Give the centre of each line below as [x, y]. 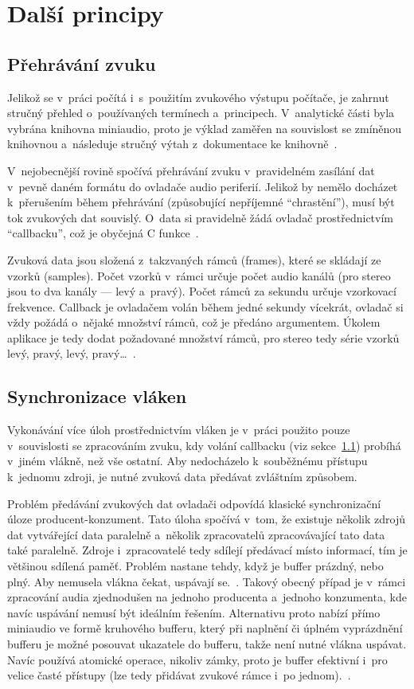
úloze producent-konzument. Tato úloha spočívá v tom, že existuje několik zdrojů [206, 519]
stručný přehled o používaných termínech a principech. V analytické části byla [201, 113]
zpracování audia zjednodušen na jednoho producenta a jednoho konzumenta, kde [207, 597]
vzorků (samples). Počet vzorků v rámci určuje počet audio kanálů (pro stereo [199, 275]
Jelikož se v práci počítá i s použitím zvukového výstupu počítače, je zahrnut [198, 97]
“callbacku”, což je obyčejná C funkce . [103, 233]
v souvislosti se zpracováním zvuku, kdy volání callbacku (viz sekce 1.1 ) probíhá [204, 445]
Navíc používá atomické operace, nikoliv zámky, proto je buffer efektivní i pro [197, 659]
